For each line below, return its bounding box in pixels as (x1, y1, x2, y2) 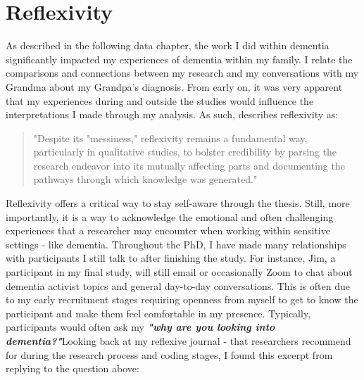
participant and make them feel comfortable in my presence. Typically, (6, 305, 311, 320)
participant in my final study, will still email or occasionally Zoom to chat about (6, 265, 353, 279)
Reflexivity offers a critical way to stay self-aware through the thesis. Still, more (6, 196, 350, 210)
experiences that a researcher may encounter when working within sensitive (6, 223, 330, 238)
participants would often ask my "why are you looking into (6, 319, 275, 334)
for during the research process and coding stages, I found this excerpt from (6, 347, 333, 362)
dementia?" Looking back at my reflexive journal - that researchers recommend (6, 334, 351, 348)
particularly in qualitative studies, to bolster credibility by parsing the (33, 144, 337, 159)
